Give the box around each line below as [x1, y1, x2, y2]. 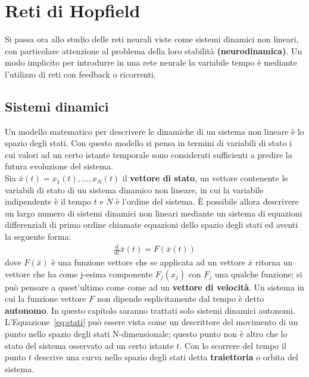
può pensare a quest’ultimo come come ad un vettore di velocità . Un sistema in [5, 280, 305, 293]
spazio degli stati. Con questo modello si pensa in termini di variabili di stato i [5, 137, 292, 149]
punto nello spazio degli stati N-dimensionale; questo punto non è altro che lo [5, 327, 288, 339]
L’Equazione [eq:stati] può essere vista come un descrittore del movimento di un [5, 316, 298, 328]
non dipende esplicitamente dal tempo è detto [96, 292, 264, 305]
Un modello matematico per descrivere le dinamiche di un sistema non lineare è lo [5, 125, 304, 137]
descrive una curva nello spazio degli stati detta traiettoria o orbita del [34, 351, 298, 363]
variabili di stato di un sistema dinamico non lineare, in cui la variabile [5, 183, 264, 196]
